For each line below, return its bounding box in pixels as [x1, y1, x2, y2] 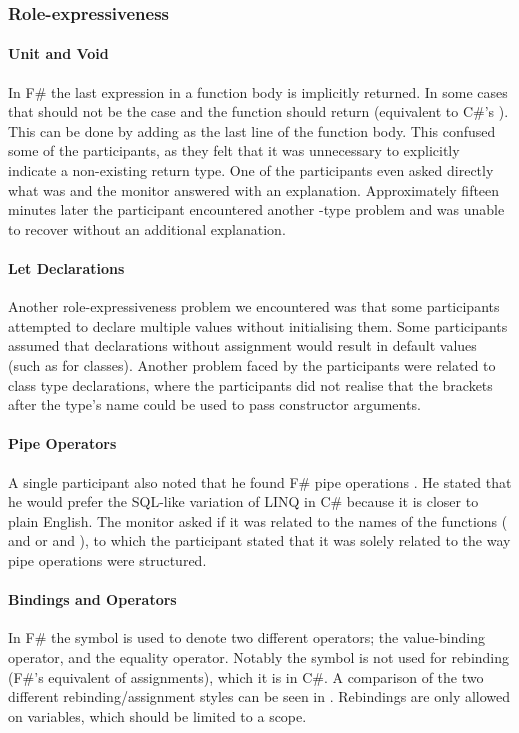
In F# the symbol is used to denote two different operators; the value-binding [8, 627, 485, 648]
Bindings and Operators [8, 589, 177, 610]
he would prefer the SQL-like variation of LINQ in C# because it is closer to [8, 491, 479, 512]
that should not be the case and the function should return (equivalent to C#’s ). [8, 101, 509, 122]
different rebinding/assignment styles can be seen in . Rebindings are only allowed [8, 686, 511, 707]
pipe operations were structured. [8, 549, 207, 570]
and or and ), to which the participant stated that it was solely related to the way [8, 530, 511, 551]
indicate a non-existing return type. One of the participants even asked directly [8, 160, 494, 181]
